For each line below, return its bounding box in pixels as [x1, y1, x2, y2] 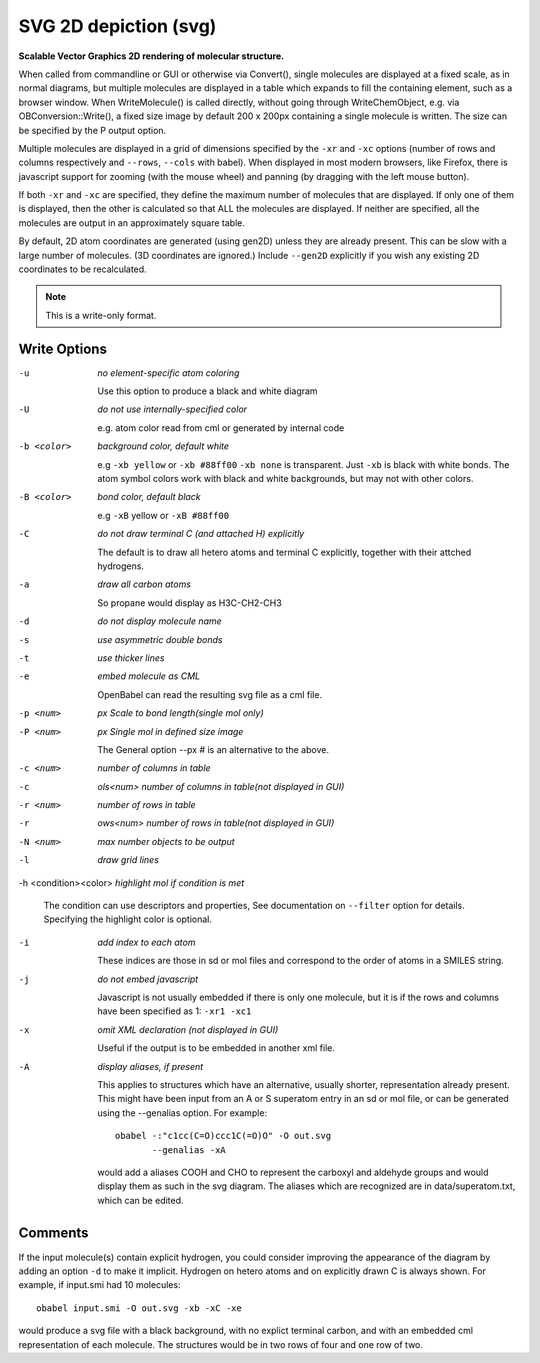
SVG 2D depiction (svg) [18, 15, 217, 37]
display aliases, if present [97, 1060, 204, 1072]
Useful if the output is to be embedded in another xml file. [97, 1042, 335, 1054]
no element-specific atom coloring [97, 366, 240, 379]
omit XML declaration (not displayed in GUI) [97, 1023, 279, 1035]
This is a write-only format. [45, 309, 157, 321]
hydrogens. [97, 560, 145, 572]
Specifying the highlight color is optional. [43, 913, 212, 925]
